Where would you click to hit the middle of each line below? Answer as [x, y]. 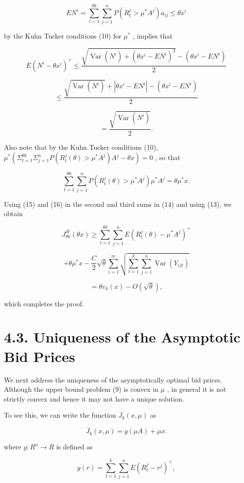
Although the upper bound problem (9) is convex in [81, 389]
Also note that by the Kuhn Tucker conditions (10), [81, 147]
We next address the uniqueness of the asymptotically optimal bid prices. [113, 379]
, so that [168, 157]
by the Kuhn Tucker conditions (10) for [63, 36]
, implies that [153, 36]
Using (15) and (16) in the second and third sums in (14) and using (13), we [118, 204]
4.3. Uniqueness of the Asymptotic [122, 337]
